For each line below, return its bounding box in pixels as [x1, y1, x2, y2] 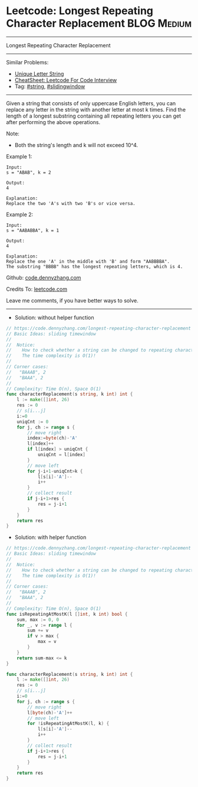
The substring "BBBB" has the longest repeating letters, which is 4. [6, 264, 183, 269]
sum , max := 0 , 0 [16, 616, 60, 623]
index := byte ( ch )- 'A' [27, 435, 78, 441]
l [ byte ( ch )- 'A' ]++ [27, 710, 72, 716]
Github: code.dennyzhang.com [6, 274, 81, 281]
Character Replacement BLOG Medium [6, 17, 192, 30]
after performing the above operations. [6, 118, 101, 125]
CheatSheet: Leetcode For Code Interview [14, 76, 117, 83]
